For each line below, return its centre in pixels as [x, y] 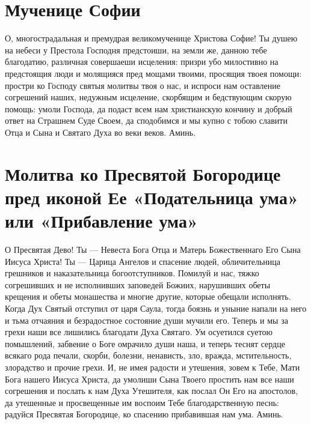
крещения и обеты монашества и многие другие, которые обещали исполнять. [148, 296]
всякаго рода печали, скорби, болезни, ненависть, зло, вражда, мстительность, [148, 355]
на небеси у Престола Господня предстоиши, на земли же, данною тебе [136, 50]
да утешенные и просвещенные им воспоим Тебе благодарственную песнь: [142, 402]
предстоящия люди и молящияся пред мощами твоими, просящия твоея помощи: [153, 73]
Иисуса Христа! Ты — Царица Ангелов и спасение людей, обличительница [143, 261]
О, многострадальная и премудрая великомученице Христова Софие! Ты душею [151, 38]
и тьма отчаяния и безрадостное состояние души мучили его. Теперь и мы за [146, 320]
